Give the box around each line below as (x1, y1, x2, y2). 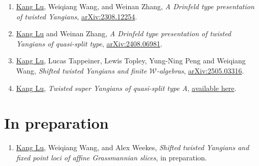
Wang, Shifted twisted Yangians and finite (16, 65, 147, 76)
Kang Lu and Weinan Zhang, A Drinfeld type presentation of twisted (16, 28, 231, 39)
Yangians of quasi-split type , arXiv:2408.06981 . (16, 38, 162, 49)
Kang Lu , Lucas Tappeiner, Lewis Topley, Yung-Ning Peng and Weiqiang (16, 55, 246, 66)
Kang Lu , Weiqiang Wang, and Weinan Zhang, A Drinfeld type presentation (16, 1, 254, 11)
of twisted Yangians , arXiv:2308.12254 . (16, 11, 137, 21)
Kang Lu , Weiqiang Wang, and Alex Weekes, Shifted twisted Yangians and (16, 142, 249, 153)
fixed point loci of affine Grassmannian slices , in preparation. (16, 152, 207, 162)
